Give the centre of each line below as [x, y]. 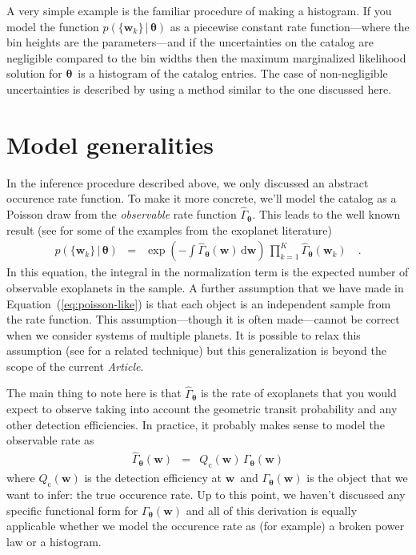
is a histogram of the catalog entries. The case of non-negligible [233, 73]
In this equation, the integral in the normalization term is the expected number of [208, 272]
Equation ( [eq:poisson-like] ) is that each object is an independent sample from [199, 303]
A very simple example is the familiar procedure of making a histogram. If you [199, 10]
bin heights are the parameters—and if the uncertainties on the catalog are [190, 42]
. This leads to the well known [326, 214]
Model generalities [110, 144]
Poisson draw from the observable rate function [122, 214]
